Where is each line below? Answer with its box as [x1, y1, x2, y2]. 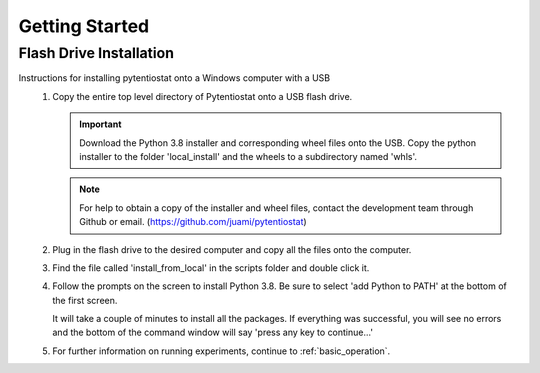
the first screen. [52, 294, 118, 306]
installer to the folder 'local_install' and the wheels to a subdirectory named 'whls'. [79, 150, 417, 162]
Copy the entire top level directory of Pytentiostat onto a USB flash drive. [52, 90, 353, 102]
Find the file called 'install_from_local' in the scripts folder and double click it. [52, 261, 370, 274]
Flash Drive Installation [18, 44, 175, 62]
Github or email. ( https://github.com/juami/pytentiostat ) [79, 216, 307, 228]
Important [79, 118, 122, 130]
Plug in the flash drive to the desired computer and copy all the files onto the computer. [52, 243, 412, 255]
